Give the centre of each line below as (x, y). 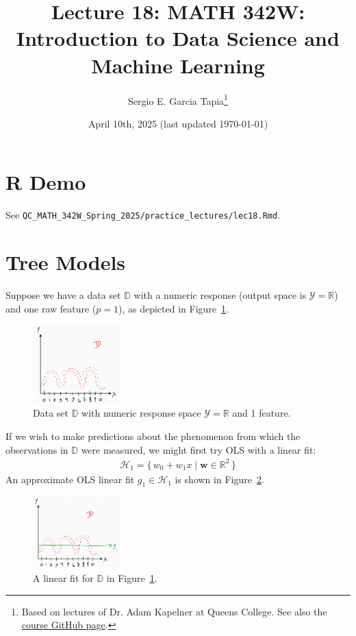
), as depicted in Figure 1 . (174, 308)
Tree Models (66, 262)
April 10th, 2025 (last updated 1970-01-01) (178, 123)
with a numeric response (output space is (220, 295)
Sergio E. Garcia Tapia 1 (178, 99)
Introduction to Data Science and (178, 38)
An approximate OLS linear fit (70, 479)
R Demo (46, 182)
